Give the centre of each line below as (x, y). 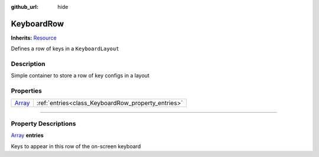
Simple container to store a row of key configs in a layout (80, 76)
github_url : (25, 7)
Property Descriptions (43, 123)
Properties (27, 91)
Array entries (27, 135)
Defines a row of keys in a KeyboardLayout (65, 49)
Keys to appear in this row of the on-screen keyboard (76, 146)
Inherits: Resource (34, 38)
